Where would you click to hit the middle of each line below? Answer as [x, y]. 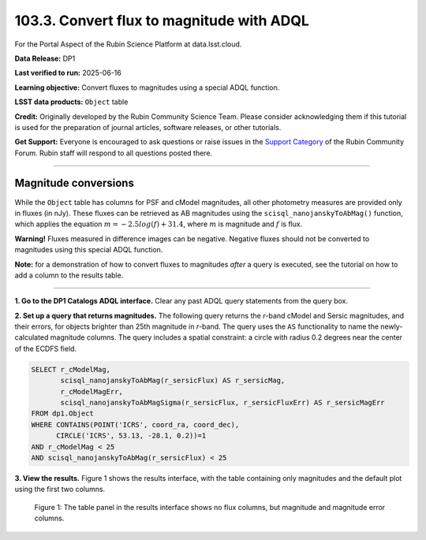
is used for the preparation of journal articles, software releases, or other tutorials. [148, 127]
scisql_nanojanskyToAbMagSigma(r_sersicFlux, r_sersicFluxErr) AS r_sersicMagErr [223, 403]
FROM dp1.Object [63, 413]
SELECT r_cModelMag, [71, 369]
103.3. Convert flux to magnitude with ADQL [162, 20]
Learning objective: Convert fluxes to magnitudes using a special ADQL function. [147, 88]
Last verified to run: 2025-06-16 [68, 73]
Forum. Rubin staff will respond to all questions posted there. [114, 153]
